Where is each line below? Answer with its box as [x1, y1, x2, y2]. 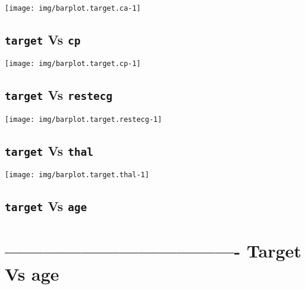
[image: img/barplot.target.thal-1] [5, 171, 150, 180]
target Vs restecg [5, 86, 113, 104]
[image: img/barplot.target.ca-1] [5, 4, 141, 12]
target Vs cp [5, 30, 81, 49]
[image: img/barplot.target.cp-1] [5, 59, 141, 68]
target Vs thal [5, 141, 94, 159]
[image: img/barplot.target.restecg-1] [5, 115, 162, 124]
